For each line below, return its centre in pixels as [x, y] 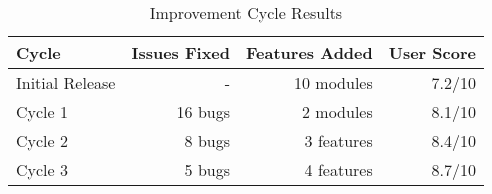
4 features [338, 169]
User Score [432, 52]
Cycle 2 [42, 140]
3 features [338, 140]
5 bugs [207, 169]
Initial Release [66, 82]
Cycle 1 [42, 111]
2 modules [337, 111]
